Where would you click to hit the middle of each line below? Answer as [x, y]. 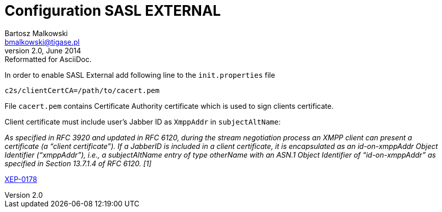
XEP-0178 [21, 179]
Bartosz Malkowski [36, 33]
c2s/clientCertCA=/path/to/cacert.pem [82, 90]
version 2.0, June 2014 [43, 50]
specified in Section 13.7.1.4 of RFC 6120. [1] [78, 163]
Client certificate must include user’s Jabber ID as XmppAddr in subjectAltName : [143, 122]
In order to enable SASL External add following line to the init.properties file [140, 75]
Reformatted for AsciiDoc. [48, 59]
